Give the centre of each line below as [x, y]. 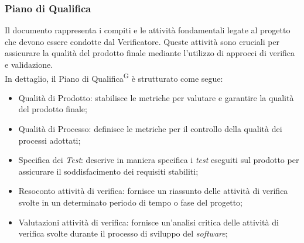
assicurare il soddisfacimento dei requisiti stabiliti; [108, 171]
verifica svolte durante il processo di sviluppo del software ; [123, 233]
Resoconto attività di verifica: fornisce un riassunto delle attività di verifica [153, 191]
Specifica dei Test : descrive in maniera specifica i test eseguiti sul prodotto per [159, 160]
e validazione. [29, 64]
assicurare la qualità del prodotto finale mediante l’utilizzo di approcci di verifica [150, 53]
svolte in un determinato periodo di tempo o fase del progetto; [130, 202]
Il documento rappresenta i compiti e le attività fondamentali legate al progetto [148, 30]
